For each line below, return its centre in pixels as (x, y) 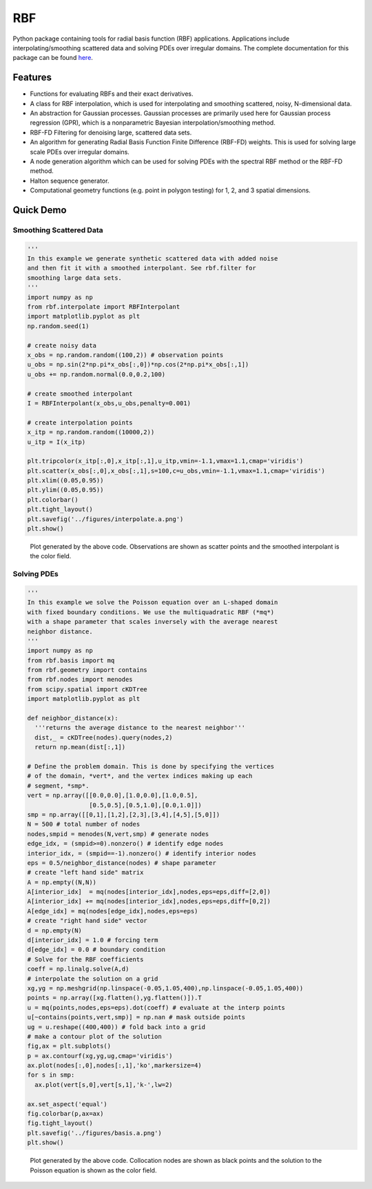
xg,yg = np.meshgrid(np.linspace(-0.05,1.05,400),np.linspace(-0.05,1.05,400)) (165, 988)
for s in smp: (51, 1075)
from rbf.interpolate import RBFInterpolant (104, 307)
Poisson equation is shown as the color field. (93, 1170)
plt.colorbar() (53, 499)
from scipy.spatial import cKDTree (87, 689)
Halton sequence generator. (70, 181)
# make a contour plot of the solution (94, 1036)
